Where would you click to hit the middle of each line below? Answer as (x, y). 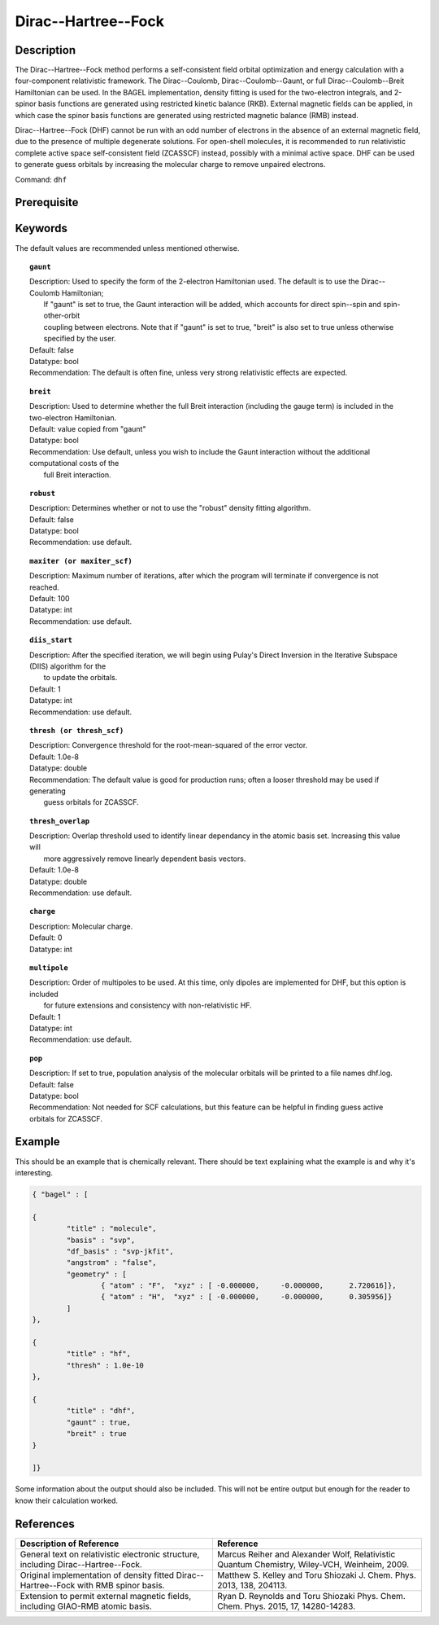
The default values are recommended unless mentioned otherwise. (127, 248)
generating (48, 791)
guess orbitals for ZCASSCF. (91, 802)
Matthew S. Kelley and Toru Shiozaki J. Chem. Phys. (316, 1574)
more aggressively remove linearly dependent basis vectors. (145, 859)
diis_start (51, 640)
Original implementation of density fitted (97, 1574)
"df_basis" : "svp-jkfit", (120, 1251)
